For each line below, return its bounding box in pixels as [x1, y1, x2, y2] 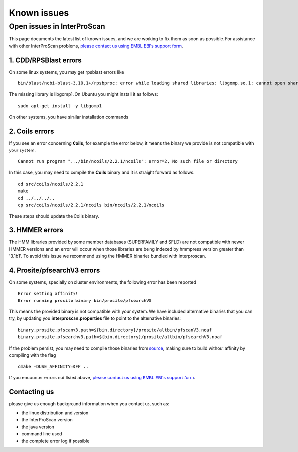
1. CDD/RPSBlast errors [9, 56, 82, 64]
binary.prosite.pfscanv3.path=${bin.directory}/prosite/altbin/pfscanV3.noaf [18, 327, 212, 333]
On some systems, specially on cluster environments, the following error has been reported [9, 279, 196, 285]
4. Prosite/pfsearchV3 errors [9, 266, 100, 274]
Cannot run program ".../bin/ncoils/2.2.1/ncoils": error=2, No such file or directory [18, 158, 238, 164]
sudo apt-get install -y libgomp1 [18, 103, 102, 109]
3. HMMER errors [9, 226, 64, 234]
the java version [21, 424, 55, 430]
